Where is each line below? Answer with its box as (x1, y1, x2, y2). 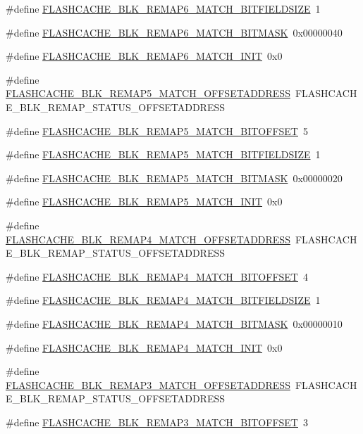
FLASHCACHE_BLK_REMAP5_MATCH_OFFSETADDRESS (6, 86, 290, 101)
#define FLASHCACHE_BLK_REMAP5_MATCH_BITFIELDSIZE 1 (6, 147, 321, 162)
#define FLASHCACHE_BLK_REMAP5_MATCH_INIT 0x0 (6, 194, 283, 209)
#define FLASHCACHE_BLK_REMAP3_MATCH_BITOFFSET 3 (6, 414, 308, 429)
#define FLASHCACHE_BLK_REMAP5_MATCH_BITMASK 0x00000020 (6, 170, 343, 185)
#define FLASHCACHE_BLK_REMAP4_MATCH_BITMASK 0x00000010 (6, 316, 343, 331)
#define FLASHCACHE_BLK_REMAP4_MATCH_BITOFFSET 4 (6, 269, 308, 283)
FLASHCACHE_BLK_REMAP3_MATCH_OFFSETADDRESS (6, 377, 290, 392)
